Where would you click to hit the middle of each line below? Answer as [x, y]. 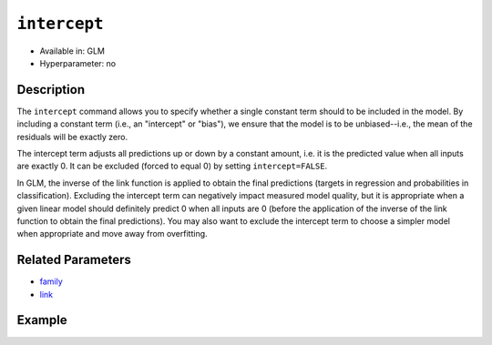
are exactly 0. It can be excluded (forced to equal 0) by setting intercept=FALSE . [172, 166]
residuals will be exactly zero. [72, 137]
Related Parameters [74, 260]
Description [51, 90]
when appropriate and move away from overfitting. [113, 234]
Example [42, 320]
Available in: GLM [72, 51]
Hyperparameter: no [78, 63]
